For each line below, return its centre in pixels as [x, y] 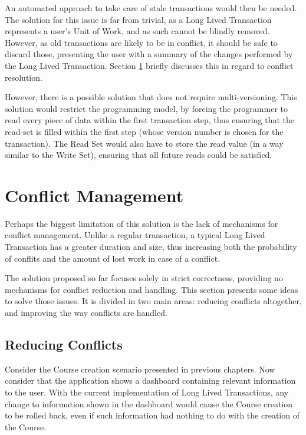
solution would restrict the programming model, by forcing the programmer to [146, 108]
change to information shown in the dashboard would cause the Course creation [149, 403]
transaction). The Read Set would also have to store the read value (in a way [144, 143]
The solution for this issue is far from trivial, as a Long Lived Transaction [138, 19]
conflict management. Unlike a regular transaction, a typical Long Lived [135, 235]
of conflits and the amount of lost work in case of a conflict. [113, 258]
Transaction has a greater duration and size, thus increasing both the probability [151, 247]
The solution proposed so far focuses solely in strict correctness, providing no [144, 278]
